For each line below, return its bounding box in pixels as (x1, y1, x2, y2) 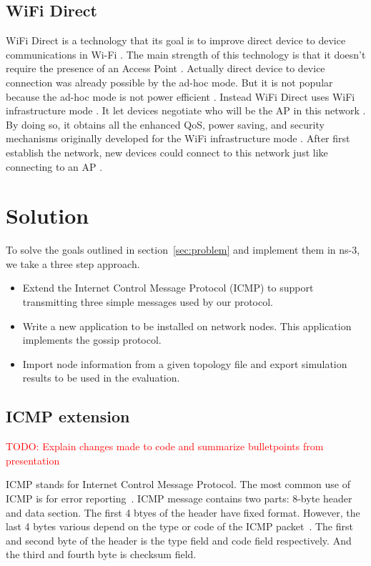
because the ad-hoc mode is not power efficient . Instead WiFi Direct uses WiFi (6, 89, 355, 104)
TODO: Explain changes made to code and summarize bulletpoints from (6, 439, 324, 454)
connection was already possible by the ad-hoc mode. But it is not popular (6, 74, 333, 89)
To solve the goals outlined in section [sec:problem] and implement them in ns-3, (6, 242, 360, 257)
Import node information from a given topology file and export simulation (22, 356, 347, 371)
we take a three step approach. (6, 256, 140, 271)
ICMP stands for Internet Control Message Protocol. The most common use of (6, 477, 351, 492)
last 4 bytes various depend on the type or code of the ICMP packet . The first (6, 519, 353, 534)
